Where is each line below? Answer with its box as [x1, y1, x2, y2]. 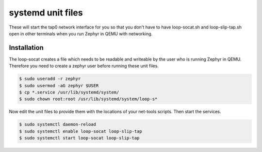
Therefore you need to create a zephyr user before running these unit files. [9, 63, 159, 69]
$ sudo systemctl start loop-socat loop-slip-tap [19, 136, 140, 141]
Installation [9, 44, 44, 52]
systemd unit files [9, 7, 83, 18]
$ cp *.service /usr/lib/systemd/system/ [19, 90, 119, 95]
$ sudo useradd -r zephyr [19, 76, 81, 82]
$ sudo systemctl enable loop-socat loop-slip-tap [19, 128, 143, 134]
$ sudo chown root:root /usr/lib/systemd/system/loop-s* [19, 96, 158, 102]
